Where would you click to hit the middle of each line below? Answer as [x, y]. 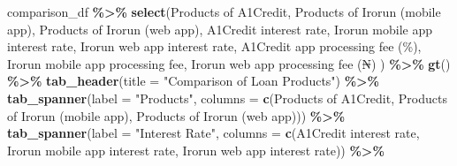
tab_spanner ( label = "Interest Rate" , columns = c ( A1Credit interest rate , [213, 133]
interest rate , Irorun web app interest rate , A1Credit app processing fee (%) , [214, 46]
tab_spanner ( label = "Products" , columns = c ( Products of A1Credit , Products [227, 98]
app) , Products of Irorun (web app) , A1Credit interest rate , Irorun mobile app [220, 29]
